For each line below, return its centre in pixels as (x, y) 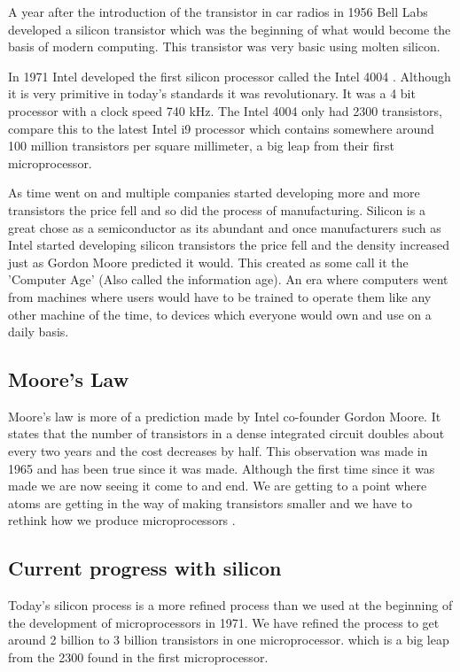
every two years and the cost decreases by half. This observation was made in (218, 451)
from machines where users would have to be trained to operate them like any (220, 296)
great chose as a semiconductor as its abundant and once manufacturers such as (225, 227)
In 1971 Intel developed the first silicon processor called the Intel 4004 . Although (230, 76)
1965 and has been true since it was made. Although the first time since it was (222, 468)
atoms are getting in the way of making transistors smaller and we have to (210, 502)
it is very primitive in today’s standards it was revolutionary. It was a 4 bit (212, 93)
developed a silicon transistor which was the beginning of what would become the (230, 29)
